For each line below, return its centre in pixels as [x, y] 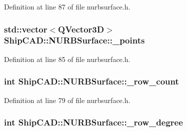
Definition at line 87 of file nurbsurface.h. [67, 6]
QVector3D [81, 29]
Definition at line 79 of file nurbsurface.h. [67, 100]
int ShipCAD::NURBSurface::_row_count [91, 81]
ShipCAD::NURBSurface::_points [74, 40]
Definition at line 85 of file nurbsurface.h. [67, 59]
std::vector [26, 29]
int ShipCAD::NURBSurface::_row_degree [93, 122]
